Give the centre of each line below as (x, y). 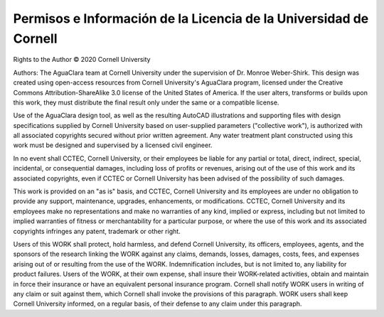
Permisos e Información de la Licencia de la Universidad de (191, 18)
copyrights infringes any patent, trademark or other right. (97, 231)
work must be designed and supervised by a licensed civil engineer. (113, 145)
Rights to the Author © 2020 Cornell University (82, 60)
